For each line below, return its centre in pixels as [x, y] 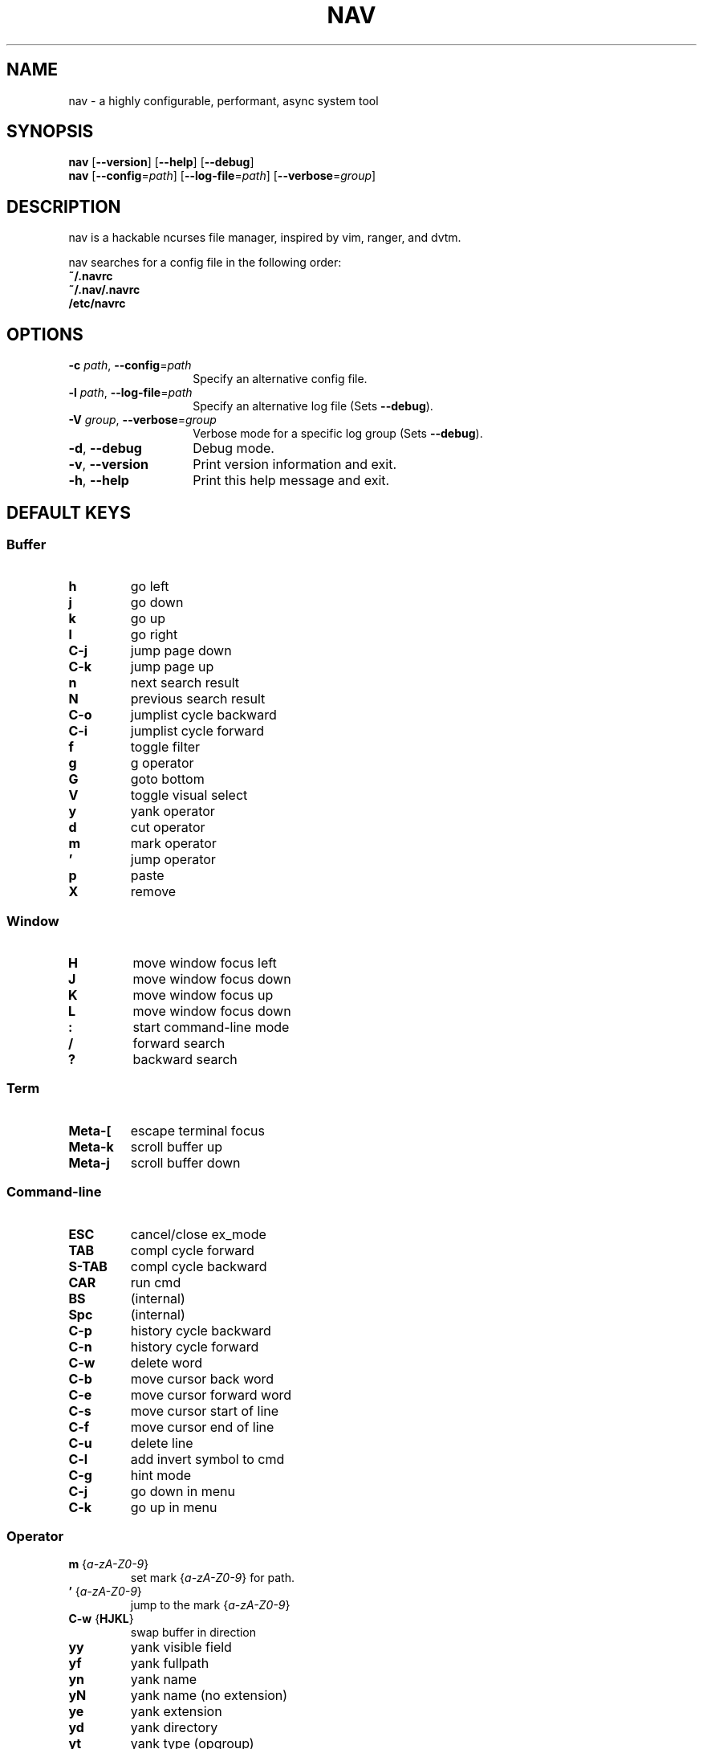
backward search [185, 1060]
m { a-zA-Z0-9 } [109, 1564]
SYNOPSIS [50, 132]
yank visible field [181, 1647]
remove [153, 892]
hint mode [161, 1475]
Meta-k [91, 1146]
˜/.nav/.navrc [104, 290]
